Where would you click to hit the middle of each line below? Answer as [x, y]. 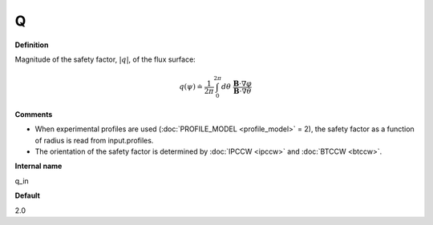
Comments [34, 114]
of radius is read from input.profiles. [94, 140]
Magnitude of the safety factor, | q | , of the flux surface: [105, 59]
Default [27, 195]
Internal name [38, 166]
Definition [32, 45]
